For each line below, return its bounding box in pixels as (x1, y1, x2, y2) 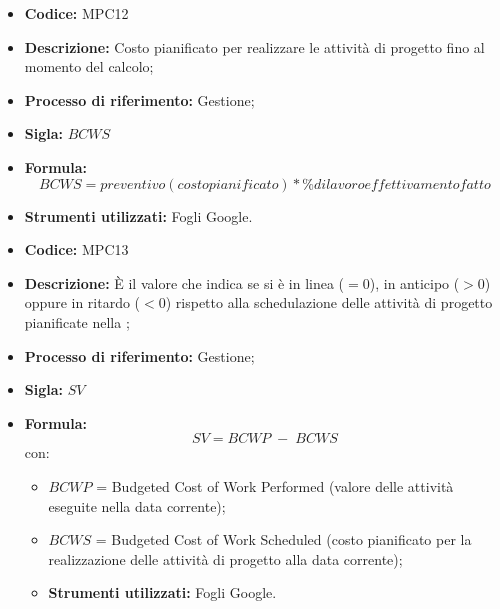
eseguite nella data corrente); (48, 495, 226, 516)
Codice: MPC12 (24, 3, 129, 23)
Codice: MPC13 (24, 239, 129, 260)
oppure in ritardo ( (24, 292, 141, 313)
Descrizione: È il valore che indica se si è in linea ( (24, 272, 345, 293)
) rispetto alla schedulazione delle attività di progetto (165, 292, 493, 313)
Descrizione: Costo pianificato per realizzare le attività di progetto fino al (24, 36, 485, 57)
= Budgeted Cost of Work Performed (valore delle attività (96, 475, 454, 496)
